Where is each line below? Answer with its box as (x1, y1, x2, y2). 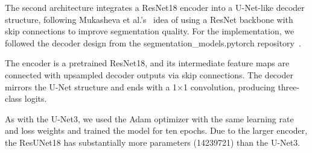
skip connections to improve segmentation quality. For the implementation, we (5, 25, 294, 37)
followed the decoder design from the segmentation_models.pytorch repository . (5, 36, 301, 49)
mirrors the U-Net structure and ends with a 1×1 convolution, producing (5, 80, 275, 93)
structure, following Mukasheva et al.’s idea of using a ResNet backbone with (5, 13, 293, 25)
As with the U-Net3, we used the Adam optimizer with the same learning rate (5, 112, 294, 125)
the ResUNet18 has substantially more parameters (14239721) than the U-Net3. (5, 136, 301, 148)
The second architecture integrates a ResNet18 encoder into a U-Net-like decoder (5, 1, 305, 13)
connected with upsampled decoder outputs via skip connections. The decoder (5, 68, 293, 81)
